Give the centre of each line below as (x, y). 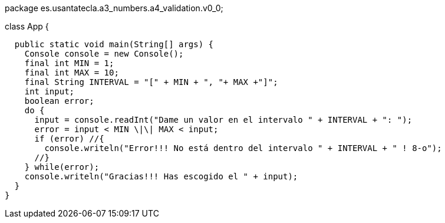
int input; (50, 91)
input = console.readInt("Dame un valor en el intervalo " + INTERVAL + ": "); (223, 120)
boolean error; (59, 101)
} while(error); (62, 167)
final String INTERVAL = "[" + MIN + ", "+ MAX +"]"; (151, 82)
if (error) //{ (69, 139)
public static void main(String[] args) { (114, 44)
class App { (27, 26)
